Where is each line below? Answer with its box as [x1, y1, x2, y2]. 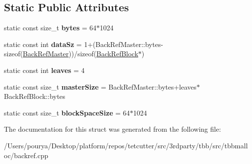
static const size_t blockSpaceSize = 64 [4, 107, 130, 117]
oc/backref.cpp [4, 150, 49, 160]
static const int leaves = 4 [4, 65, 85, 75]
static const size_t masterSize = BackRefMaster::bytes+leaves [4, 81, 197, 92]
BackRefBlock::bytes [4, 91, 66, 101]
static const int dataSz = [4, 39, 82, 49]
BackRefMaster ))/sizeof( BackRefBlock [23, 48, 138, 59]
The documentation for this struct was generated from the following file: [4, 124, 221, 134]
